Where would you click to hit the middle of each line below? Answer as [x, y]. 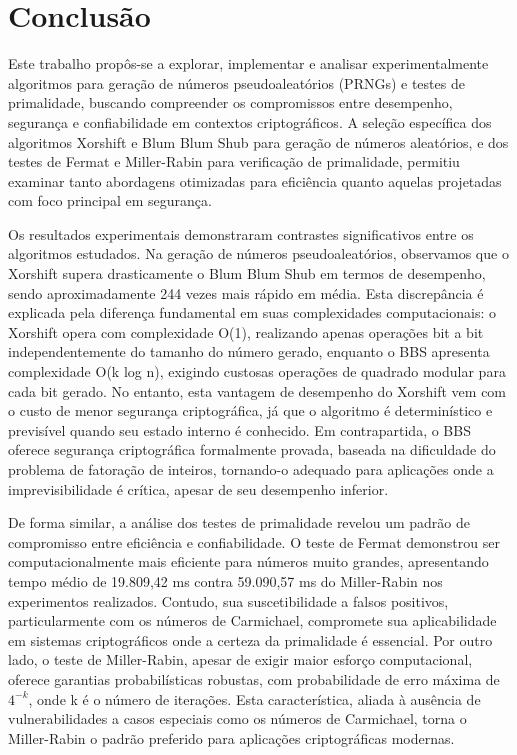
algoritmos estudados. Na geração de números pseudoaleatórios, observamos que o [258, 253]
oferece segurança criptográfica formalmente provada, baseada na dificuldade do [252, 449]
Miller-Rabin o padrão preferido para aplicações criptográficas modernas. [231, 737]
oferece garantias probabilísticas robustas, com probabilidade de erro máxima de [254, 678]
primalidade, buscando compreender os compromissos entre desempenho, [230, 102]
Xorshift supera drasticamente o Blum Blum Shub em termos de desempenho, [247, 273]
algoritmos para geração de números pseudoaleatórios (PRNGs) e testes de [236, 82]
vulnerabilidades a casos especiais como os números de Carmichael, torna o [237, 718]
